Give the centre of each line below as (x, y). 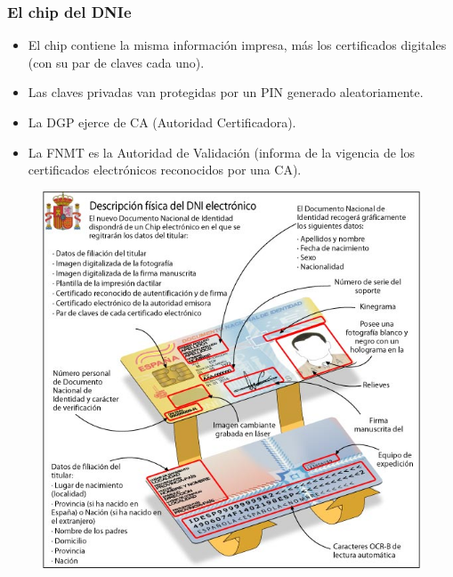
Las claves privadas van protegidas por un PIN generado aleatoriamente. (226, 92)
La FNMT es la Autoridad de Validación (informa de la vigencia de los (222, 152)
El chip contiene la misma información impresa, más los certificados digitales (237, 45)
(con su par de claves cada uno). (116, 62)
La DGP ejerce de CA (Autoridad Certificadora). (162, 122)
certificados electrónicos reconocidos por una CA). (165, 170)
